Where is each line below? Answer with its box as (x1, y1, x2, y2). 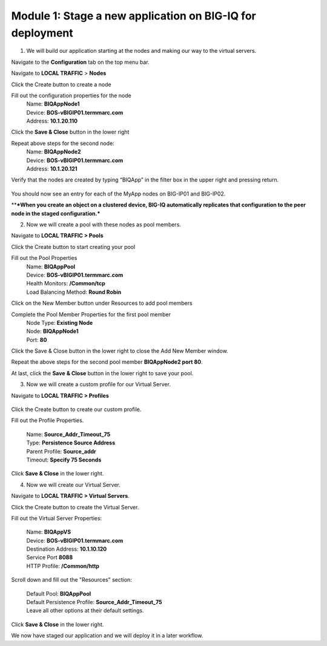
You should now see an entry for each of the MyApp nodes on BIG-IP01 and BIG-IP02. (11, 190, 226, 197)
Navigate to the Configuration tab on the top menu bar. (11, 58, 150, 66)
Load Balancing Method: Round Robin (26, 288, 122, 296)
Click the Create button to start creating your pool (11, 243, 136, 250)
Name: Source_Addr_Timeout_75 (26, 430, 111, 438)
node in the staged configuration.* (11, 209, 101, 217)
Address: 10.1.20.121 (26, 165, 78, 172)
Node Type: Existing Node (26, 319, 93, 326)
